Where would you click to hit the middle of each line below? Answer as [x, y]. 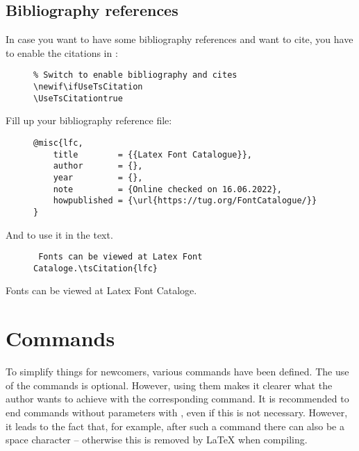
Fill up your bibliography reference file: [89, 120]
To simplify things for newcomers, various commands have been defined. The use [177, 372]
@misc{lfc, [58, 143]
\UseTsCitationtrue [78, 98]
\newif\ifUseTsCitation [88, 87]
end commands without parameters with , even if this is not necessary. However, [177, 412]
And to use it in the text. [59, 234]
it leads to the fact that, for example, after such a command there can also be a [175, 426]
